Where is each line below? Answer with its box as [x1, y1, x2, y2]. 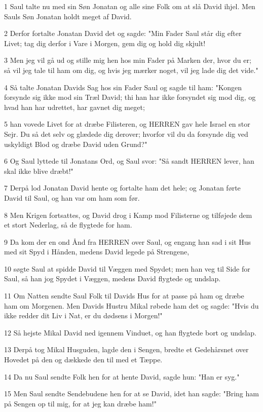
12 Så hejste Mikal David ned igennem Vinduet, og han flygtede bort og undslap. [4, 327, 256, 338]
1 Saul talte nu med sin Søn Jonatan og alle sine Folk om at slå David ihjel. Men [4, 1, 255, 11]
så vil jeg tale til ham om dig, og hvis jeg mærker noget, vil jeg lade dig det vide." [4, 64, 258, 75]
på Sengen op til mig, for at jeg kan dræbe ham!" [4, 398, 157, 408]
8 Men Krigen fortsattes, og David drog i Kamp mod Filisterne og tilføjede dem [4, 209, 252, 220]
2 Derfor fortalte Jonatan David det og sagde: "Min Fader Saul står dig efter [4, 28, 242, 39]
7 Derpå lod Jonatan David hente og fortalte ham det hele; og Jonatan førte [4, 182, 241, 193]
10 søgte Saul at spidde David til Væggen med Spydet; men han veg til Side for [4, 263, 250, 274]
